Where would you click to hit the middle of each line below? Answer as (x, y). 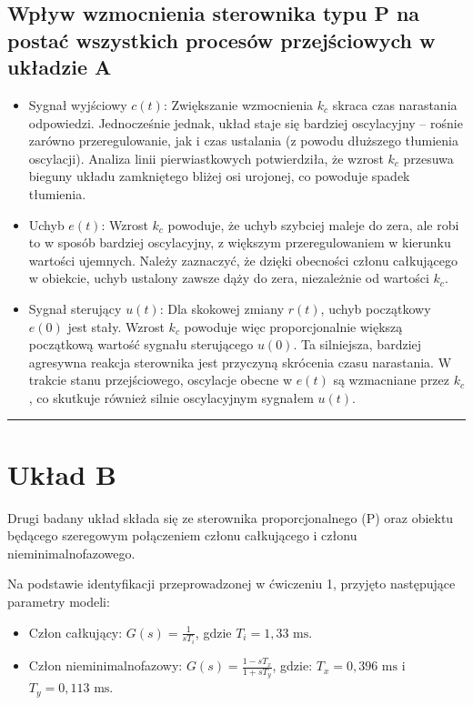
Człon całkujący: (75, 632)
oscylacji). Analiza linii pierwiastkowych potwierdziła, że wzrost (206, 158)
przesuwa (428, 158)
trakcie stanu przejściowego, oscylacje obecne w (160, 380)
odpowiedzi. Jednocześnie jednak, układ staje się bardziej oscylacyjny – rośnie (246, 122)
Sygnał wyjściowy (78, 104)
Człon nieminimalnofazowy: (106, 665)
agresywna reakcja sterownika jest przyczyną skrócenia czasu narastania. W (240, 362)
